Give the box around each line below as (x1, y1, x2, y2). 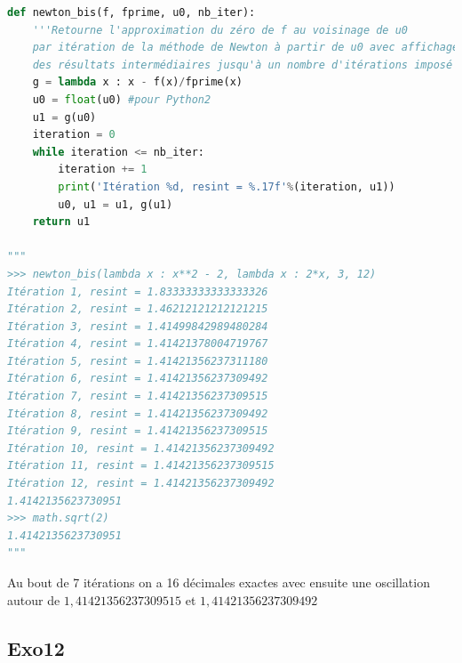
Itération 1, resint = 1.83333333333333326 (7, 285, 268, 298)
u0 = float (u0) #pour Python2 (32, 93, 211, 106)
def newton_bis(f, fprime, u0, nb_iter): (7, 6, 256, 19)
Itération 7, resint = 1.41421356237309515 (7, 390, 268, 403)
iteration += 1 (58, 163, 147, 176)
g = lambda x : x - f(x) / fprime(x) (32, 76, 243, 89)
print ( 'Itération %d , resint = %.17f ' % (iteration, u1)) (58, 180, 395, 193)
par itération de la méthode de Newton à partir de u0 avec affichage (32, 41, 459, 54)
